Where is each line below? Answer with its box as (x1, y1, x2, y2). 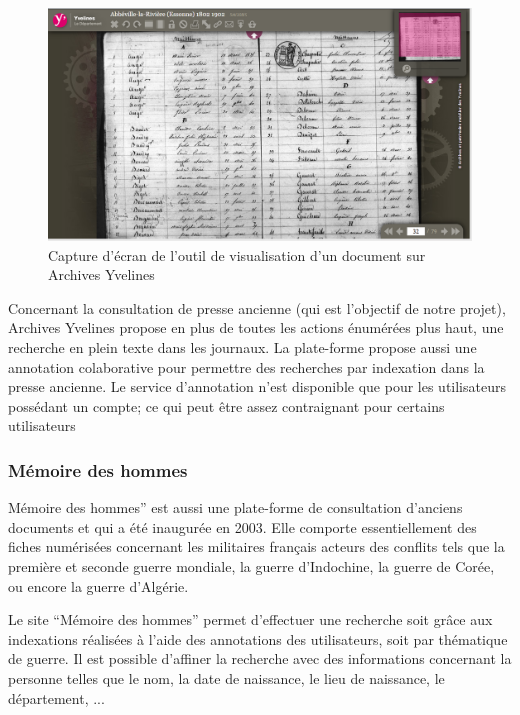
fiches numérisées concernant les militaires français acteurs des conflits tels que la (8, 536, 505, 557)
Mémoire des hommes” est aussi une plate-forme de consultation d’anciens (8, 497, 463, 518)
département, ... (8, 687, 105, 708)
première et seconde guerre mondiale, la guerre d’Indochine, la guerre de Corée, (8, 556, 495, 577)
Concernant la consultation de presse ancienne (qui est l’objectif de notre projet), (8, 297, 506, 318)
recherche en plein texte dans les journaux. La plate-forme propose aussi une (8, 337, 477, 358)
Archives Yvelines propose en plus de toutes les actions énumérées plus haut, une (8, 317, 504, 338)
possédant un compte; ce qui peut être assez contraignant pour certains (8, 395, 445, 416)
